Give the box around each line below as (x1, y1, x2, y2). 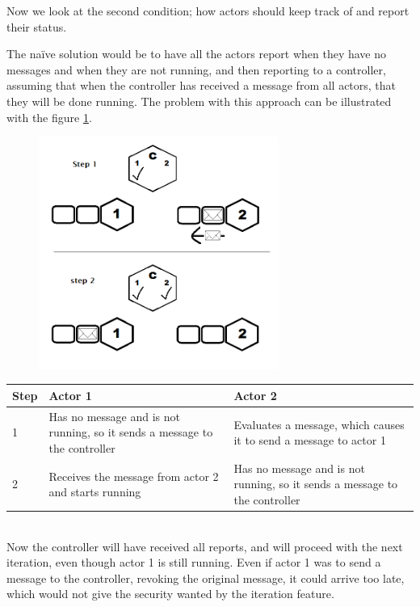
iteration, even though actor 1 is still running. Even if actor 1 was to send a (6, 554, 381, 571)
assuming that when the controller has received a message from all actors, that (6, 77, 397, 94)
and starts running (48, 483, 141, 500)
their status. (6, 18, 67, 35)
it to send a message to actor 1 (233, 432, 386, 449)
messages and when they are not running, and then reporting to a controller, (6, 61, 386, 78)
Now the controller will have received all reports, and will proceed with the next (6, 537, 403, 554)
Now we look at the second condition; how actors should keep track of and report (6, 2, 409, 19)
